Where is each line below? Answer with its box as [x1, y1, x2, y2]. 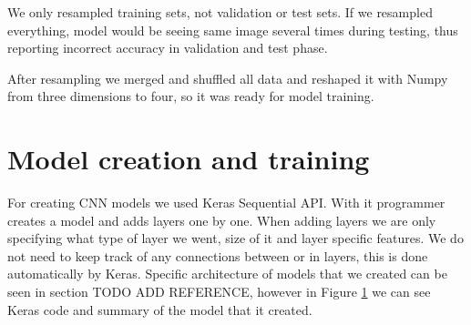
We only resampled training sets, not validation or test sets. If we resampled [7, 3, 433, 21]
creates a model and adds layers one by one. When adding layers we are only [7, 210, 436, 229]
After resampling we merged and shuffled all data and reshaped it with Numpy [7, 68, 448, 87]
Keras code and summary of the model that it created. [7, 300, 312, 319]
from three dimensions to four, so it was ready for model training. [7, 86, 374, 106]
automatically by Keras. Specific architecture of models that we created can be [7, 264, 447, 283]
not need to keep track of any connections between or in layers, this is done [7, 246, 428, 265]
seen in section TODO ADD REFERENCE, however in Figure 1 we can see [7, 282, 431, 301]
